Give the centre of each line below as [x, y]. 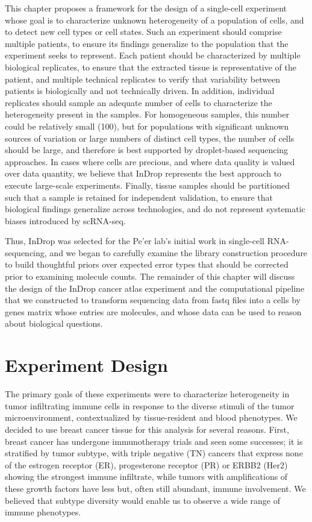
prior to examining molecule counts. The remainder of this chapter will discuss [150, 276]
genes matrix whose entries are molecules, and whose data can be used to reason [153, 311]
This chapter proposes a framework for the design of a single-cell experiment [146, 8]
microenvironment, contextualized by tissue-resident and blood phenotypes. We [151, 417]
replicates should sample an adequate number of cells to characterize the [139, 102]
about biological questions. [54, 323]
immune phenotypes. [43, 512]
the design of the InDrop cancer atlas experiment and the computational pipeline [155, 288]
